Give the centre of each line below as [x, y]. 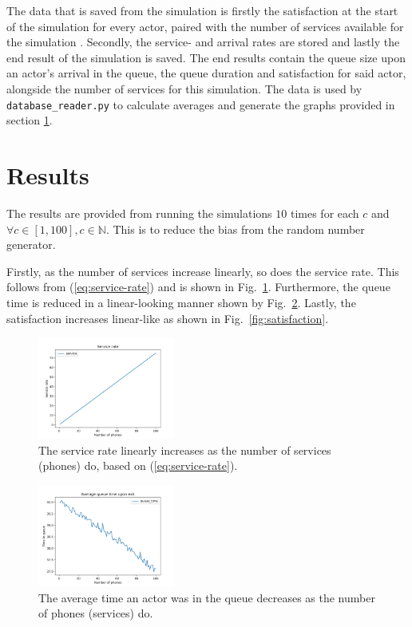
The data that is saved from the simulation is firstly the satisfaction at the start [202, 10]
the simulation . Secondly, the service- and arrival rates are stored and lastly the [203, 42]
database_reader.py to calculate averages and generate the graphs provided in [201, 104]
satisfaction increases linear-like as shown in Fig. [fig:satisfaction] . [168, 318]
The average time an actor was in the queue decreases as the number [207, 597]
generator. [31, 244]
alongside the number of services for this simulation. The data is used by [184, 88]
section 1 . [30, 120]
